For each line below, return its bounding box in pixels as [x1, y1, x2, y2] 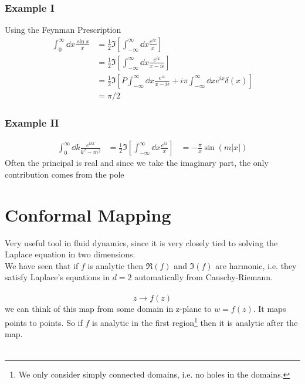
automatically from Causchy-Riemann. [134, 271, 273, 283]
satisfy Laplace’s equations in [5, 271, 110, 283]
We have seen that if [5, 259, 79, 271]
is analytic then [87, 259, 144, 271]
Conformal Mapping [5, 202, 171, 226]
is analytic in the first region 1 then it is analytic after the [91, 315, 298, 328]
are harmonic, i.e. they [215, 259, 297, 271]
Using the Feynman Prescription [5, 23, 121, 36]
